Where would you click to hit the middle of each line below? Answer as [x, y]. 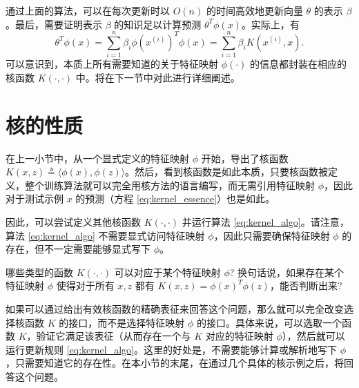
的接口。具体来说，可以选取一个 [269, 322]
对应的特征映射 [239, 336]
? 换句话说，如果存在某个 [287, 272]
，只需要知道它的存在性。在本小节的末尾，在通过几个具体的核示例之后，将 [175, 363]
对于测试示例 [35, 198]
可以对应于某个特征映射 [167, 272]
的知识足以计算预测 [158, 24]
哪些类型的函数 [39, 272]
